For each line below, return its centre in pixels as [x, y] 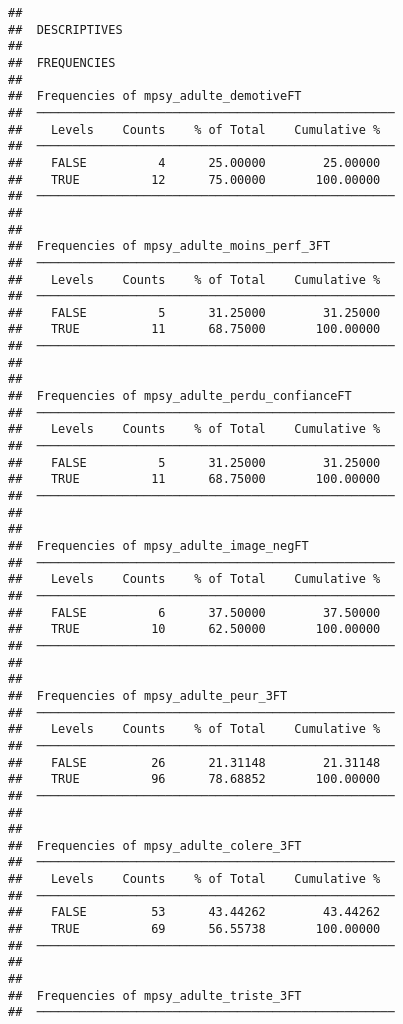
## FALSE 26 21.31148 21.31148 [194, 762]
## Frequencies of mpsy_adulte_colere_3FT [155, 845]
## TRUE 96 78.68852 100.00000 [194, 779]
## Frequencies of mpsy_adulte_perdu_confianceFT [180, 396]
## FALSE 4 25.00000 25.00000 [194, 162]
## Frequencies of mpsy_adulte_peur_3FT [148, 695]
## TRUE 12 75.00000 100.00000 [194, 179]
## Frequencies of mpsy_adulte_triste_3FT [155, 995]
